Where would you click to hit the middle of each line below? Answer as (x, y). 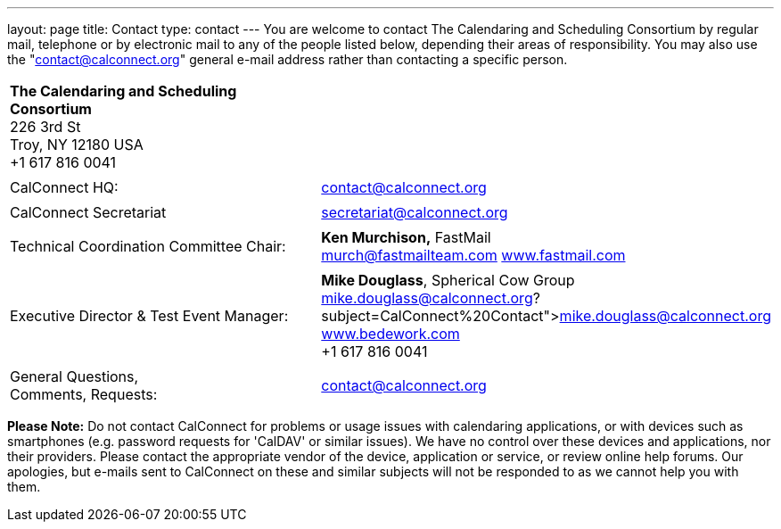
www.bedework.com (390, 334)
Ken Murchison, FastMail (406, 237)
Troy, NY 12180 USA (77, 145)
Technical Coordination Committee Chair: (148, 246)
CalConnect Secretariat (88, 212)
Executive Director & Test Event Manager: (149, 316)
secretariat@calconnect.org (415, 212)
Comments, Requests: (84, 394)
